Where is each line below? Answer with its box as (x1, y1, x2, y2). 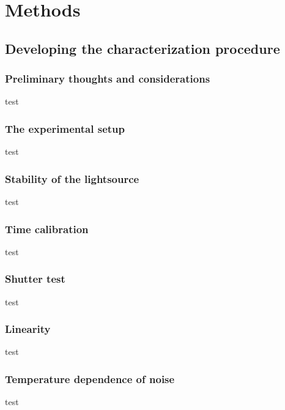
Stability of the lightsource (5, 171, 139, 186)
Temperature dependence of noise (5, 371, 175, 386)
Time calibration (5, 221, 89, 236)
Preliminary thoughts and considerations (5, 71, 210, 86)
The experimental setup (5, 121, 125, 136)
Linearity (5, 321, 51, 337)
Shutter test (5, 271, 65, 286)
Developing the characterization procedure (5, 39, 280, 58)
